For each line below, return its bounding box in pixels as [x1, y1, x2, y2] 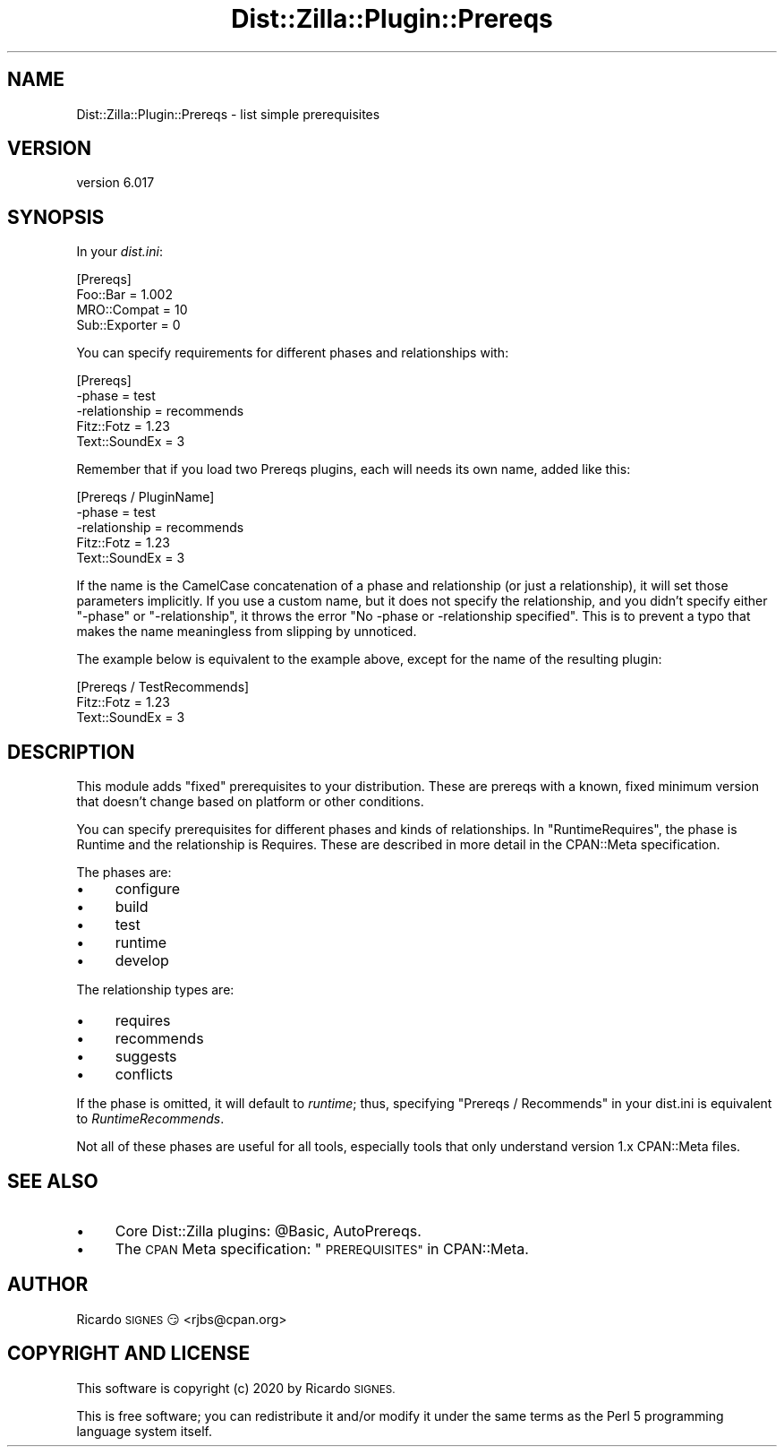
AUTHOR [7, 1273, 89, 1296]
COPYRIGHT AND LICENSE [7, 1342, 251, 1365]
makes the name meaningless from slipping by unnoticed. [76, 624, 417, 640]
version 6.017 [76, 175, 155, 191]
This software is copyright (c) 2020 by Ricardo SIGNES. [76, 1380, 396, 1396]
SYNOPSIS [7, 205, 105, 228]
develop [115, 951, 169, 970]
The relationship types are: [76, 982, 234, 998]
